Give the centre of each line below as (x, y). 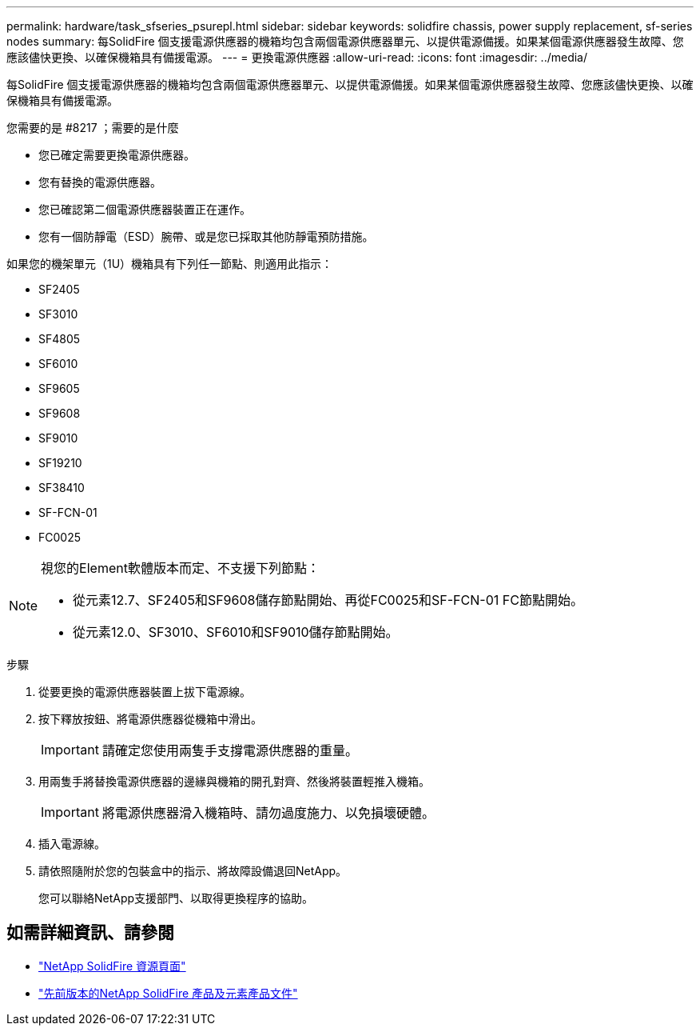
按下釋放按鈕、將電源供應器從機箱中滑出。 (150, 719)
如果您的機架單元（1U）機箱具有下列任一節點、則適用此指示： (170, 264)
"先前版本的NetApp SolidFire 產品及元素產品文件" (168, 993)
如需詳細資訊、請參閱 (90, 933)
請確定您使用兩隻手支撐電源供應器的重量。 (230, 750)
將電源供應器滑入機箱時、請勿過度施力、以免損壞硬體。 (268, 813)
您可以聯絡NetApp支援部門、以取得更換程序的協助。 (176, 898)
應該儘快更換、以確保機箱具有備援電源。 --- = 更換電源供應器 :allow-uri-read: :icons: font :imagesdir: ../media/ (297, 57)
